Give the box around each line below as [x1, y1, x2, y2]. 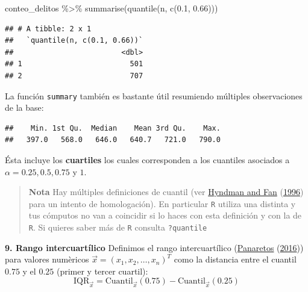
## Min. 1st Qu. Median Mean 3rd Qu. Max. [5, 123, 221, 132]
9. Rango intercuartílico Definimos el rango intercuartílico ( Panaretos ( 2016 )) [5, 241, 304, 253]
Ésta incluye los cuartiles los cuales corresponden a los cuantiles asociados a [5, 154, 290, 166]
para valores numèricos [5, 253, 89, 266]
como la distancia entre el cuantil [174, 253, 297, 266]
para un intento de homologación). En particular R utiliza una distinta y [28, 197, 296, 210]
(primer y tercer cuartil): [56, 264, 148, 277]
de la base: [5, 101, 44, 114]
